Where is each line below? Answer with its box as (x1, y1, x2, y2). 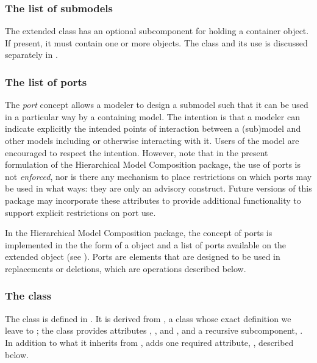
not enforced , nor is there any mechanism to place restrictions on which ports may (5, 170, 312, 182)
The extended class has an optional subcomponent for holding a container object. (5, 24, 309, 37)
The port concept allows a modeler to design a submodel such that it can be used (5, 98, 308, 111)
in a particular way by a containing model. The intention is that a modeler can (5, 110, 300, 123)
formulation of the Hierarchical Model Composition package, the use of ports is (5, 158, 301, 171)
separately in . (5, 48, 58, 61)
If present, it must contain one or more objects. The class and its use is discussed (5, 36, 308, 49)
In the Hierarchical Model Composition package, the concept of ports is (5, 226, 272, 239)
